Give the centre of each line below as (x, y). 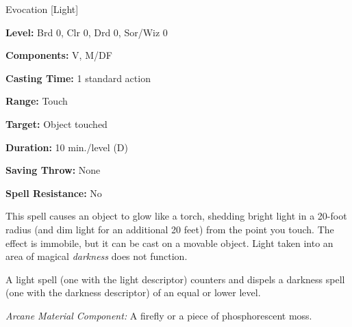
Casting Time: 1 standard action (78, 78)
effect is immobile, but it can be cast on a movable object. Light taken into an (169, 243)
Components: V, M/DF (59, 55)
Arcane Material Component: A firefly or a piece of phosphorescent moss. (159, 315)
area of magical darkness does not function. (97, 256)
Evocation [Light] (42, 9)
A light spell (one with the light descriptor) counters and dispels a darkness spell (175, 279)
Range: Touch (37, 101)
